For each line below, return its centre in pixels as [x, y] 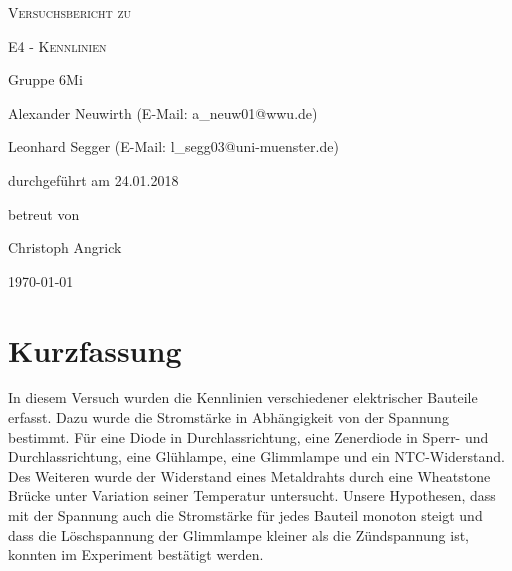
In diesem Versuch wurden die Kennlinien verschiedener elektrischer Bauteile [243, 397]
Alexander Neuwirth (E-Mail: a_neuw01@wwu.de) [163, 112]
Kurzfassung [95, 349]
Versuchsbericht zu [70, 12]
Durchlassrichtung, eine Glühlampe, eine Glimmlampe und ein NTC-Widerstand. [256, 456]
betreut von [44, 213]
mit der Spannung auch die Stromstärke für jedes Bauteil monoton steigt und [245, 515]
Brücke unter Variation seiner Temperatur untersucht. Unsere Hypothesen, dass [252, 495]
